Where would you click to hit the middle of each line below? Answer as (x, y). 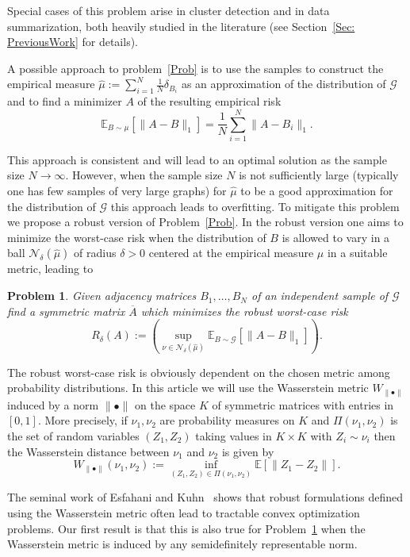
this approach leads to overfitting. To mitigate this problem (255, 206)
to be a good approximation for (317, 191)
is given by (248, 451)
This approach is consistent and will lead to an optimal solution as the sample (197, 159)
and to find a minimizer (65, 101)
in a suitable (357, 253)
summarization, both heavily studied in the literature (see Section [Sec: (181, 26)
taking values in (234, 435)
